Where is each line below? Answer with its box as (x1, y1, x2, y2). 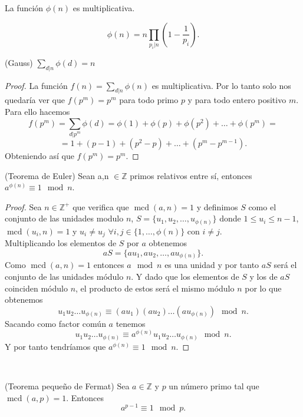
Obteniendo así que (5, 149, 74, 161)
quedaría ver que (5, 94, 65, 106)
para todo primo (119, 94, 179, 106)
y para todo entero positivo (187, 94, 286, 106)
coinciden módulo (5, 282, 68, 294)
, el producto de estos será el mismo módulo (75, 282, 235, 294)
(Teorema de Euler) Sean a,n (5, 169, 109, 181)
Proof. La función (5, 79, 68, 91)
